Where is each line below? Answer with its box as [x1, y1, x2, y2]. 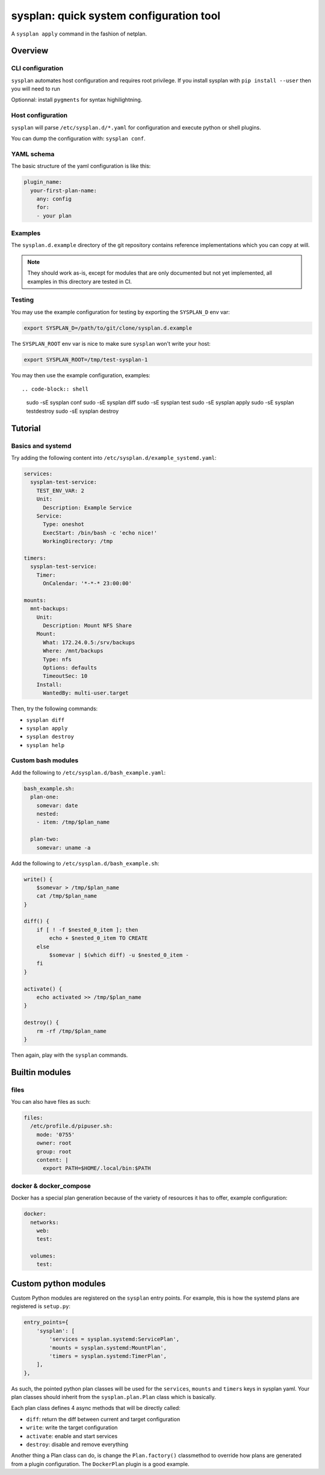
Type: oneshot [43, 521, 84, 528]
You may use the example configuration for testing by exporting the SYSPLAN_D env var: [11, 308, 230, 316]
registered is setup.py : [11, 1303, 71, 1310]
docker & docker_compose [11, 1182, 91, 1190]
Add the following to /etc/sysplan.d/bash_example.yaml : [11, 769, 166, 776]
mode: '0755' [36, 1131, 75, 1138]
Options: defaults [43, 664, 97, 671]
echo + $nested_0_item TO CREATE [49, 935, 148, 942]
